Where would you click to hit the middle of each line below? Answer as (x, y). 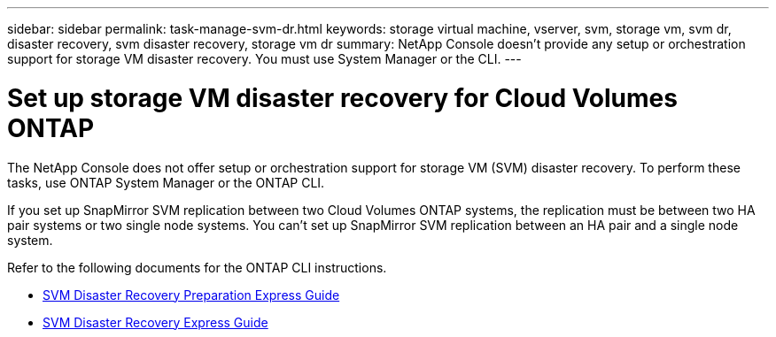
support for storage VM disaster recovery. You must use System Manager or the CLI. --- (264, 59)
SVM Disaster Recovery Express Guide (155, 322)
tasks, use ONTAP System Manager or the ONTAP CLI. (166, 182)
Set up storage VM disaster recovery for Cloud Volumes (342, 98)
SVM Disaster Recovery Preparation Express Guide (191, 295)
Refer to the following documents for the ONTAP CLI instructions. (197, 267)
